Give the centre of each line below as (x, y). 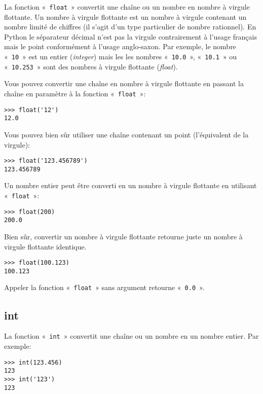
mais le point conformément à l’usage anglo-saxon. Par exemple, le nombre (120, 46)
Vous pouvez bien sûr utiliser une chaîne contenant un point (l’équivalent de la (126, 134)
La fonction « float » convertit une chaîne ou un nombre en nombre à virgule (127, 7)
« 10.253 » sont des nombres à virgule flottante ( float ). (91, 66)
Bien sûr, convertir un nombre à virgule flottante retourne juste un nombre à (123, 236)
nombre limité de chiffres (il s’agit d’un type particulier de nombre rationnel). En (130, 27)
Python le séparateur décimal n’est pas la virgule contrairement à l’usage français (130, 36)
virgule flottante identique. (45, 246)
